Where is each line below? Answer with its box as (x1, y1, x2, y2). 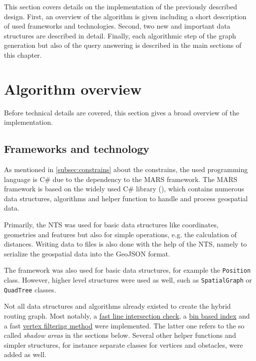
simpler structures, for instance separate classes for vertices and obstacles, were (4, 339, 243, 350)
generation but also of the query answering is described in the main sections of (4, 40, 242, 50)
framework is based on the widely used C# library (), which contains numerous (4, 183, 244, 194)
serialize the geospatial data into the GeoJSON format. (4, 248, 170, 258)
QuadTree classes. (4, 284, 56, 294)
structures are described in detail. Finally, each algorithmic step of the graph (4, 30, 236, 40)
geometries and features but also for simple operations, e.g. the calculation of (4, 229, 237, 239)
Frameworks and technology (4, 141, 149, 156)
